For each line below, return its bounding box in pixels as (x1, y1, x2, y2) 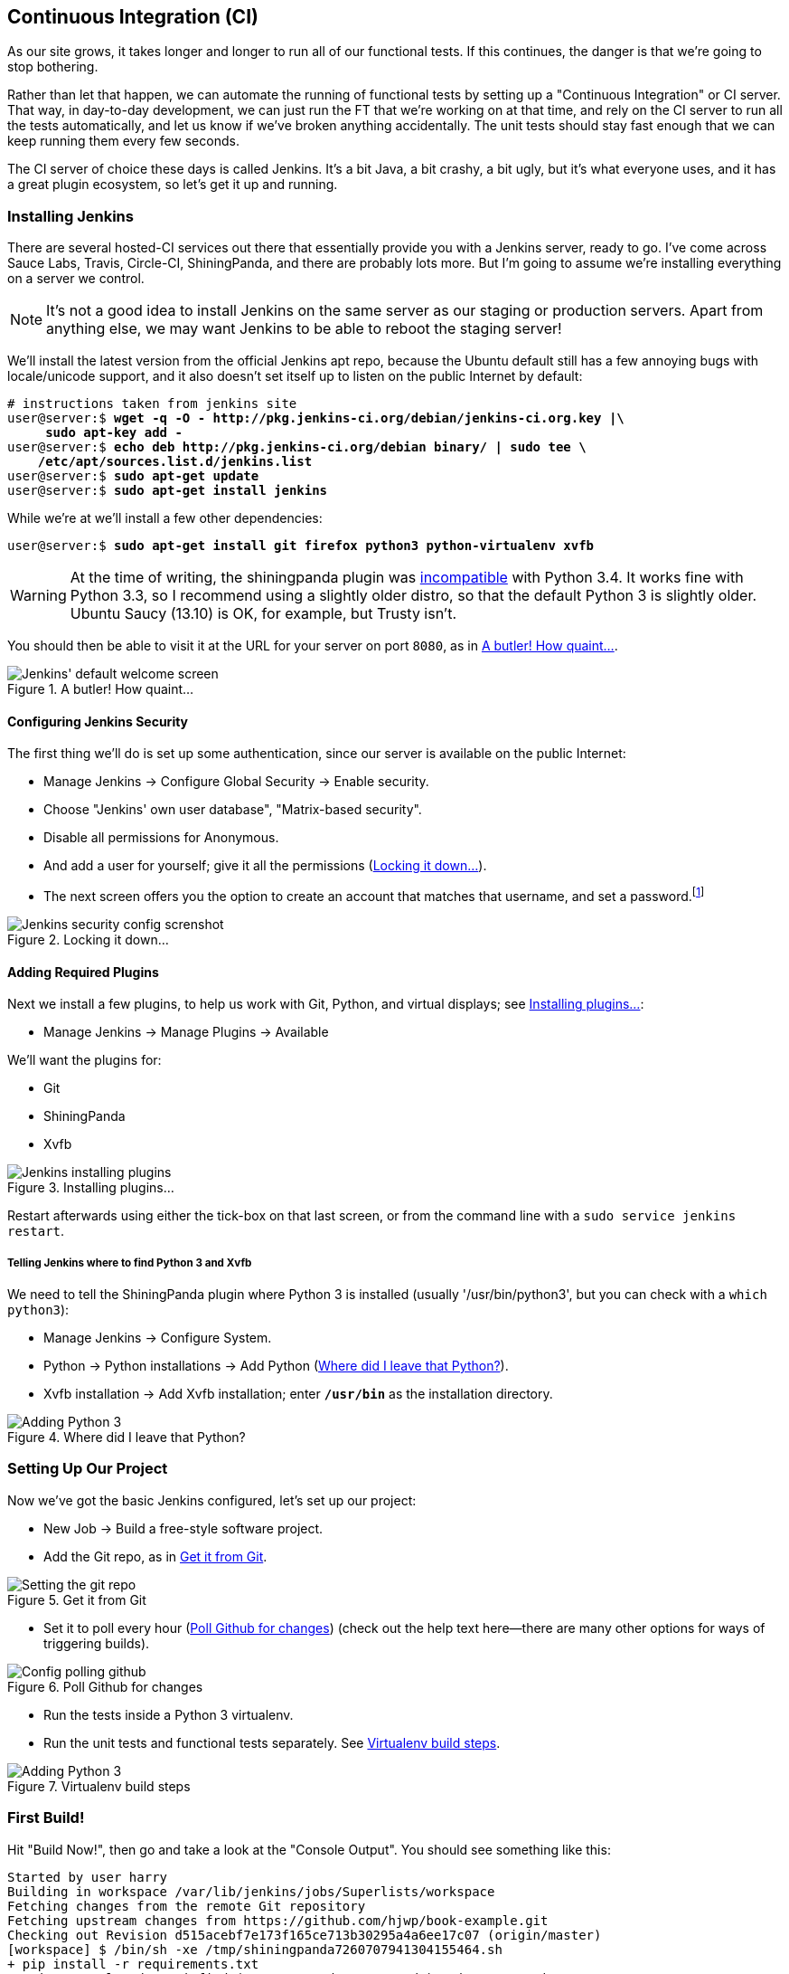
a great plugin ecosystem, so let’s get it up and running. (7, 176, 338, 193)
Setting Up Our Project (7, 1459, 168, 1478)
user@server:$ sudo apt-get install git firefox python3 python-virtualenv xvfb (7, 538, 595, 554)
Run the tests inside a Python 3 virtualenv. (43, 1706, 294, 1723)
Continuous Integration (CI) (7, 5, 258, 28)
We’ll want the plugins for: (7, 1052, 162, 1068)
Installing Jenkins (7, 206, 134, 225)
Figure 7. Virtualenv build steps (7, 1778, 191, 1794)
